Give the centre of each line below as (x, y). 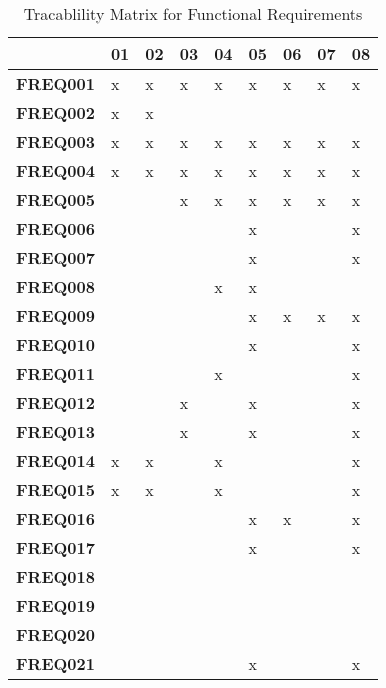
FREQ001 (55, 83)
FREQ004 (55, 170)
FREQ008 (55, 286)
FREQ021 (55, 663)
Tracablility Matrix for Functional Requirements (193, 13)
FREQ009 (55, 315)
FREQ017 (55, 547)
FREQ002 (55, 112)
